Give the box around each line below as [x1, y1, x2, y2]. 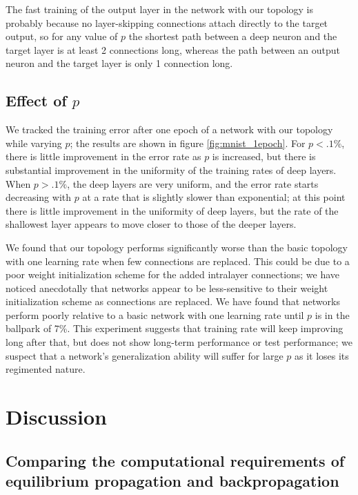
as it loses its [294, 348, 349, 362]
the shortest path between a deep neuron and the [128, 29, 337, 43]
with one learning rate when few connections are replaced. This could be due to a [6, 253, 350, 268]
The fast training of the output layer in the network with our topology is [6, 2, 314, 16]
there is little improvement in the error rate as [6, 149, 201, 164]
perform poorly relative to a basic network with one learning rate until [6, 307, 304, 322]
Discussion [6, 402, 107, 431]
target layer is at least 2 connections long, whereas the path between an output [6, 42, 340, 57]
